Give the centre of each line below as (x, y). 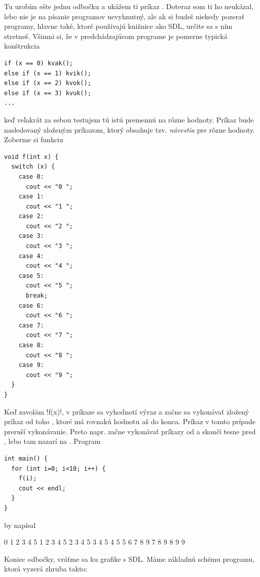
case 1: (31, 197)
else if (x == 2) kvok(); (48, 83)
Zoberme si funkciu (34, 139)
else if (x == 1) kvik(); (48, 73)
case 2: (31, 216)
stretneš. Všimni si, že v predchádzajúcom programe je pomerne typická (116, 36)
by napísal (20, 525)
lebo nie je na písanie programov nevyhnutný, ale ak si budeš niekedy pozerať (124, 16)
